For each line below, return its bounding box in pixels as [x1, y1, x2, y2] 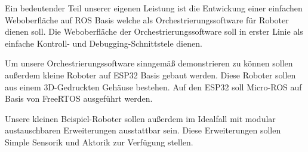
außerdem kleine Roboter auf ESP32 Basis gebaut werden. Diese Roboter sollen [5, 68, 296, 81]
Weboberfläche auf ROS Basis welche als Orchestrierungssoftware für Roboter [5, 13, 289, 26]
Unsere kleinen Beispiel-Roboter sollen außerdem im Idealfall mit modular [5, 112, 276, 124]
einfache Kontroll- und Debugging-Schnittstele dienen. [5, 37, 202, 49]
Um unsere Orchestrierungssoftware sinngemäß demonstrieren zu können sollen [5, 57, 293, 69]
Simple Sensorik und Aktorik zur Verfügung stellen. [5, 135, 193, 148]
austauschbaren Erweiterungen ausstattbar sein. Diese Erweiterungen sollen [5, 124, 281, 136]
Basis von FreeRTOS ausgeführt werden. [5, 92, 153, 105]
